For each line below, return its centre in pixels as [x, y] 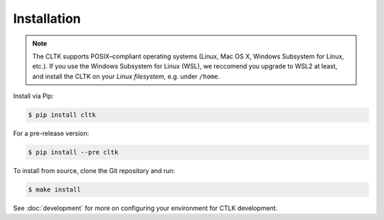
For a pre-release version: [51, 133]
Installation [47, 19]
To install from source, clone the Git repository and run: [94, 171]
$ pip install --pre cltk [73, 152]
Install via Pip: [33, 96]
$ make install [54, 190]
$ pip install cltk [62, 115]
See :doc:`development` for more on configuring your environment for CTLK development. [145, 208]
